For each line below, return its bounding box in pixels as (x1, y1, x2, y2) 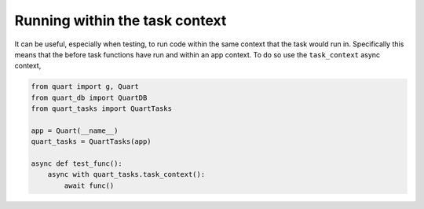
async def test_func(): (31, 159, 123, 168)
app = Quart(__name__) (31, 126, 119, 135)
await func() (64, 181, 115, 190)
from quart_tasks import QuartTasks (31, 104, 173, 113)
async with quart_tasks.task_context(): (47, 170, 206, 179)
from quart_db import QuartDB (31, 93, 148, 102)
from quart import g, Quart (31, 82, 139, 91)
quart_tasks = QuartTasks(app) (31, 137, 152, 146)
